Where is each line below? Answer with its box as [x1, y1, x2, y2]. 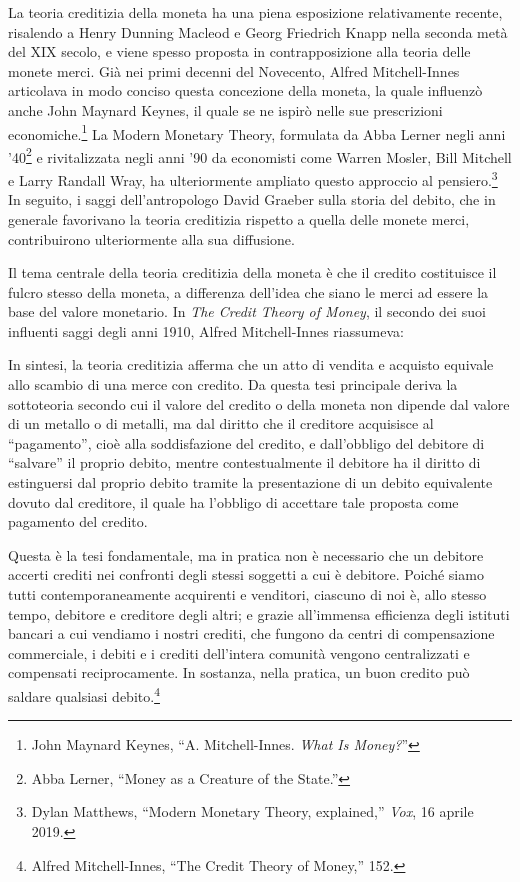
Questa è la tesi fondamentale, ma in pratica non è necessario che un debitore [8, 544, 484, 565]
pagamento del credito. [8, 511, 148, 532]
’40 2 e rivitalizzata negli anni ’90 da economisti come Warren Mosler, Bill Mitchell [8, 143, 512, 167]
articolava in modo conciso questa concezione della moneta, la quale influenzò [8, 80, 483, 101]
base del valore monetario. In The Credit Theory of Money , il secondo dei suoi [8, 301, 486, 322]
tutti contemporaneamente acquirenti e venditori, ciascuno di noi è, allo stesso [8, 584, 487, 604]
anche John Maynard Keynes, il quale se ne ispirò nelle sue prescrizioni [8, 99, 443, 120]
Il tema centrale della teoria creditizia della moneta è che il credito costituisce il [8, 262, 497, 283]
